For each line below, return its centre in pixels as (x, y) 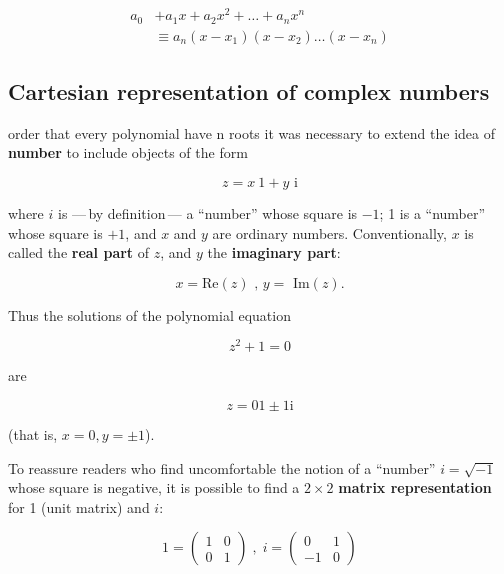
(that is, (33, 434)
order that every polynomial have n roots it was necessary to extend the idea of (251, 132)
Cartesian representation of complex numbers (249, 90)
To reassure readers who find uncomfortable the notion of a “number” (222, 467)
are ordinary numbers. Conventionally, (329, 232)
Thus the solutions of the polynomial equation (149, 314)
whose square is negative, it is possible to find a (154, 487)
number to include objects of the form (128, 152)
